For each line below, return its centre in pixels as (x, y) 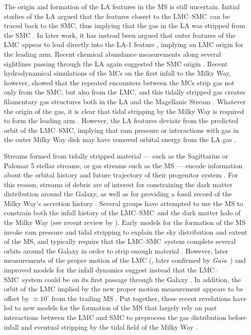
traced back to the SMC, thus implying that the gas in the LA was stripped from (125, 25)
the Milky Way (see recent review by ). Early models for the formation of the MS (125, 222)
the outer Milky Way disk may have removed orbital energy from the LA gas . (120, 139)
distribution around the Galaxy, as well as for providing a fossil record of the (118, 194)
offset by (16, 298)
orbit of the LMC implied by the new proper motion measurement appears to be (124, 289)
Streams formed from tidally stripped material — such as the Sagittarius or (116, 155)
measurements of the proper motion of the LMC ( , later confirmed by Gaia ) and (125, 260)
